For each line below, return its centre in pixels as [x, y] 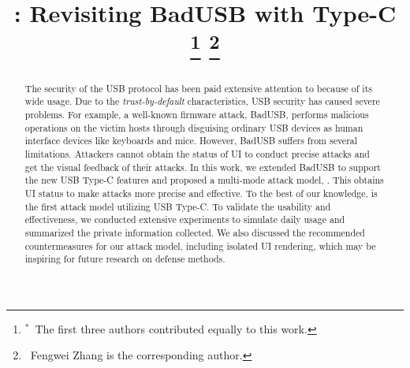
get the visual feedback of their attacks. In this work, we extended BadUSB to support [203, 167]
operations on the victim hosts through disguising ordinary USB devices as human [194, 127]
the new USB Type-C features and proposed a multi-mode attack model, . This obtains [204, 180]
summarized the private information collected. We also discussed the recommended [195, 232]
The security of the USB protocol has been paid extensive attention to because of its [198, 88]
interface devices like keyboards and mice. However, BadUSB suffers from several [191, 141]
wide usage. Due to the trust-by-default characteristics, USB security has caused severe [202, 101]
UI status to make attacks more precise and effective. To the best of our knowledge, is [201, 193]
